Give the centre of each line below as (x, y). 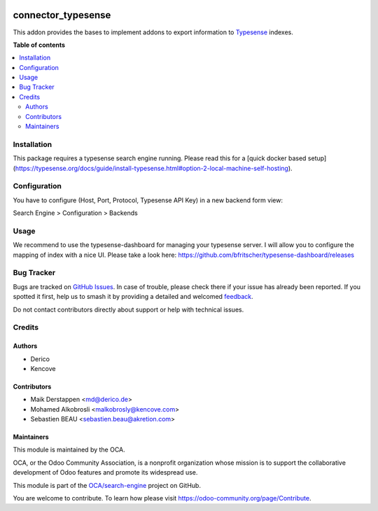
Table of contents (39, 45)
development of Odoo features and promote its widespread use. (105, 472)
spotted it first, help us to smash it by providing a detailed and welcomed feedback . (133, 297)
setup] (317, 158)
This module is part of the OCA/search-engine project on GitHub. (107, 485)
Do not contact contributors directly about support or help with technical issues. (128, 309)
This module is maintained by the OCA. (69, 450)
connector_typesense (62, 15)
